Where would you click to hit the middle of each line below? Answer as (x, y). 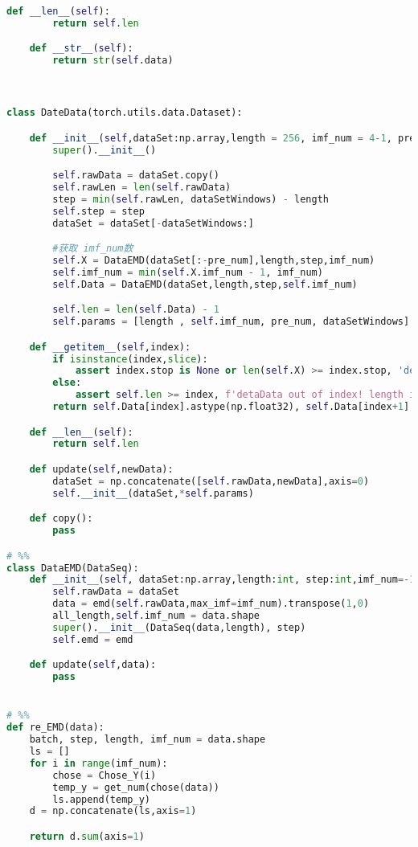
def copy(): (61, 519)
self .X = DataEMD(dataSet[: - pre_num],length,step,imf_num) (214, 260)
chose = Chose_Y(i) (104, 775)
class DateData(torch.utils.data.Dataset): (125, 113)
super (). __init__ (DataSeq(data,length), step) (179, 627)
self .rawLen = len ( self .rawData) (142, 187)
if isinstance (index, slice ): (130, 359)
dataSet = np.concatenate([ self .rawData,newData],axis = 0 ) (211, 481)
